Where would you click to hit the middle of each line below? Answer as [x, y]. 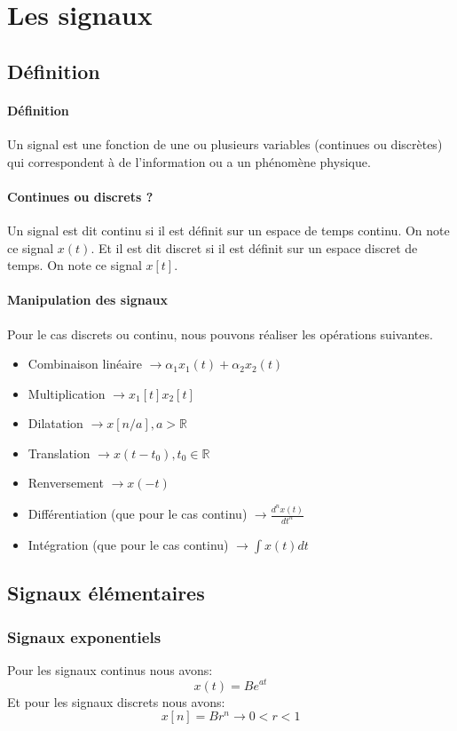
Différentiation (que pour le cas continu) [138, 514]
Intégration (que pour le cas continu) [128, 544]
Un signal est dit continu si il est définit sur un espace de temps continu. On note [228, 230]
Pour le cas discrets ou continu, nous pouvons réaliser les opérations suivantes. [220, 334]
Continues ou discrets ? [80, 196]
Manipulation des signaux [87, 300]
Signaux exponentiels [84, 636]
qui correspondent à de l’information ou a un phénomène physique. [189, 161]
